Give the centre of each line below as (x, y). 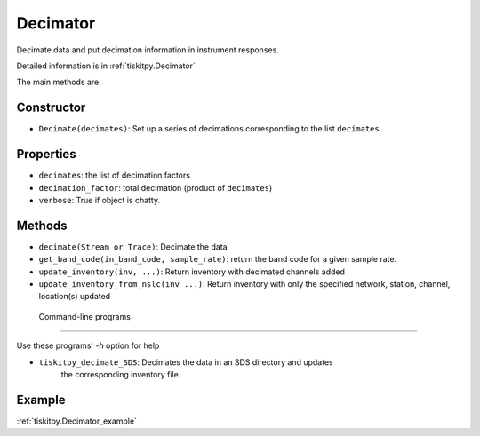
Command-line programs (84, 316)
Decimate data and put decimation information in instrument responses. (148, 50)
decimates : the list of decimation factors (115, 175)
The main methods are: (59, 82)
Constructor (51, 108)
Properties (46, 154)
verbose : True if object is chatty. (99, 200)
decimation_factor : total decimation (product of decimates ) (156, 187)
